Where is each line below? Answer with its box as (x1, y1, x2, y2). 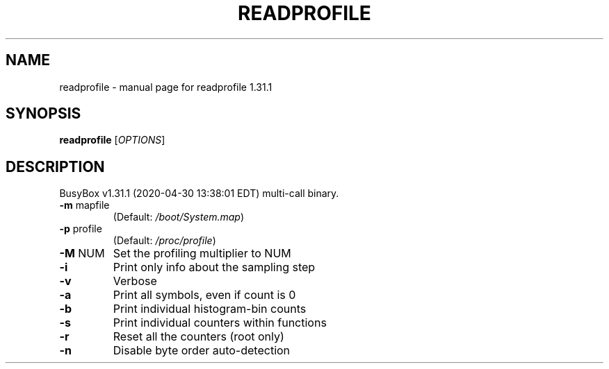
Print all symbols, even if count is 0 (113, 288, 296, 302)
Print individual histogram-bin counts (113, 302, 307, 316)
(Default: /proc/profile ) (113, 234, 216, 247)
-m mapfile (59, 199, 110, 212)
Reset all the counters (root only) (113, 329, 284, 344)
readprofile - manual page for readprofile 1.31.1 (59, 80, 273, 93)
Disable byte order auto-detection (113, 343, 291, 358)
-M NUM (59, 246, 105, 261)
